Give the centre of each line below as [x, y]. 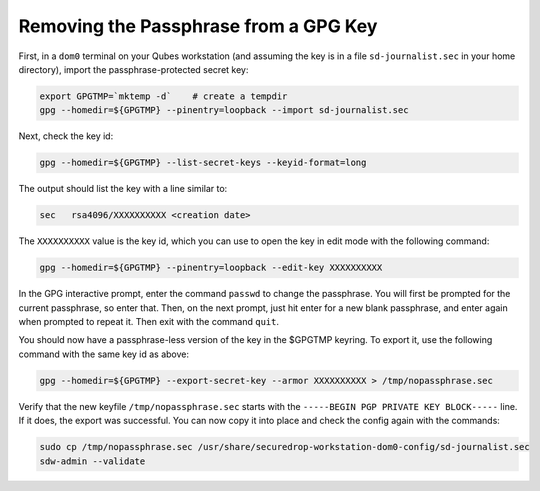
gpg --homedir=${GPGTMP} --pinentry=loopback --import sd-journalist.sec [224, 110]
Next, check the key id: [66, 136]
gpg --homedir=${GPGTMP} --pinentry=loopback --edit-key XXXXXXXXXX [211, 268]
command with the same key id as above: [104, 354]
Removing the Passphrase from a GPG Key [198, 26]
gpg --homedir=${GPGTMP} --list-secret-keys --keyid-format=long [203, 163]
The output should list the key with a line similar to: [123, 189]
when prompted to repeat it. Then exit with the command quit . [149, 321]
